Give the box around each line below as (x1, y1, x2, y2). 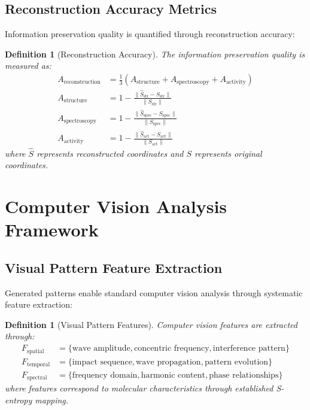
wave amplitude (72, 344, 130, 353)
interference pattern (212, 344, 285, 353)
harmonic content (141, 371, 206, 380)
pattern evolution (204, 357, 269, 366)
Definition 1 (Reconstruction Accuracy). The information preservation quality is (5, 47, 305, 60)
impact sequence (72, 357, 132, 366)
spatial (27, 348, 44, 354)
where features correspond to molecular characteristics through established (5, 382, 273, 394)
